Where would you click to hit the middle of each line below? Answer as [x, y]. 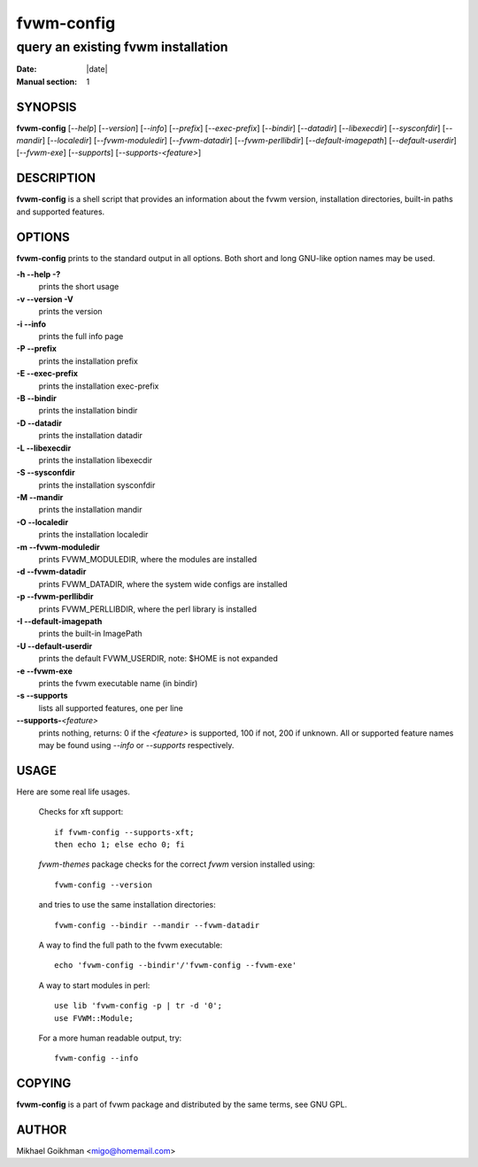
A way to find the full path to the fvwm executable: [131, 945]
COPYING [44, 1083]
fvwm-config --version [104, 885]
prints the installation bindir [88, 411]
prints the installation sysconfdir [97, 485]
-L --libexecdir [44, 448]
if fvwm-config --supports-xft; [124, 832]
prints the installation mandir [90, 510]
